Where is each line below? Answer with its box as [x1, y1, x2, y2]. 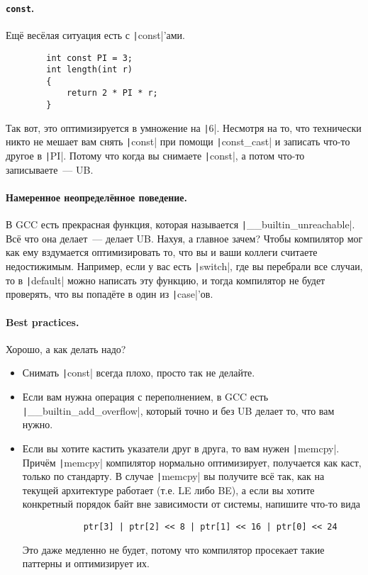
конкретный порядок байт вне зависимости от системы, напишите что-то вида [22, 496, 361, 511]
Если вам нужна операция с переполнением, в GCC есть [22, 389, 269, 404]
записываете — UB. [6, 162, 94, 177]
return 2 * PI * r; [66, 88, 158, 99]
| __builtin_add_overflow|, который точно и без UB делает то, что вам [22, 403, 335, 418]
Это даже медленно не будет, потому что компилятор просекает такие [22, 542, 325, 557]
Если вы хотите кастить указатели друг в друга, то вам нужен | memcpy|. [22, 440, 340, 455]
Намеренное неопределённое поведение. [6, 189, 187, 204]
